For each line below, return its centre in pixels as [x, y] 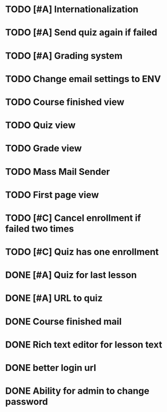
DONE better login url [51, 368]
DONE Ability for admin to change [77, 391]
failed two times [40, 229]
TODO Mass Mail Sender [58, 172]
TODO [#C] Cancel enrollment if [73, 218]
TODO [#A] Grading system [64, 55]
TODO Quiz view [40, 125]
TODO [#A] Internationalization [72, 9]
